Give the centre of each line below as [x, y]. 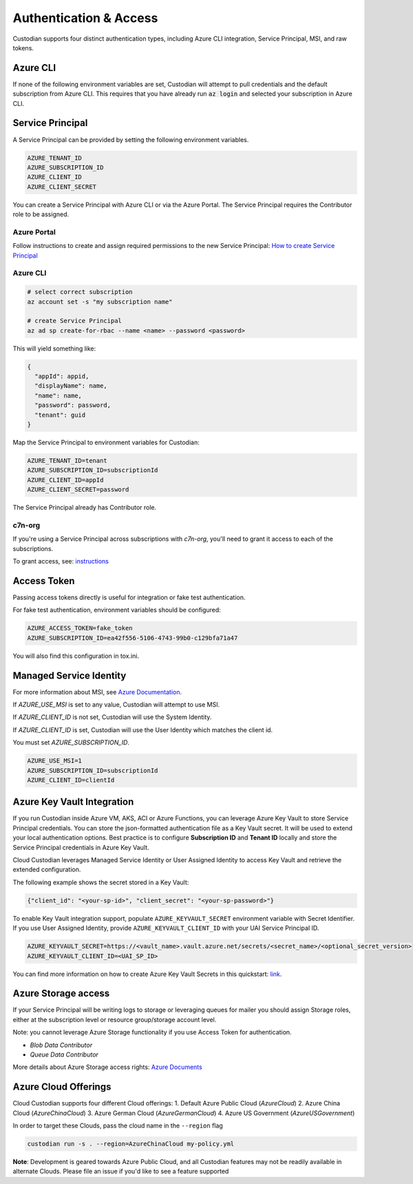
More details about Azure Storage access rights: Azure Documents [107, 1067]
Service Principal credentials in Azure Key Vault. [81, 847]
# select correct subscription [80, 292]
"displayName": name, [71, 386]
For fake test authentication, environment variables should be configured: [117, 610]
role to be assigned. [41, 214]
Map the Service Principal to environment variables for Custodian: [106, 442]
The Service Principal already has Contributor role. [85, 508]
